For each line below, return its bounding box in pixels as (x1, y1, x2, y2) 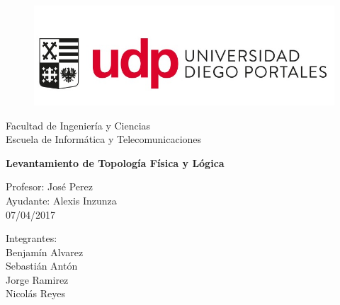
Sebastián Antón (6, 258, 78, 273)
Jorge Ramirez (6, 272, 69, 287)
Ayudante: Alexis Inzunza (6, 192, 117, 207)
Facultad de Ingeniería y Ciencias (6, 117, 151, 132)
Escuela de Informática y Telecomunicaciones (6, 132, 202, 146)
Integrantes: (6, 231, 57, 246)
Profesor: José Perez (6, 179, 93, 194)
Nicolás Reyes (6, 286, 65, 301)
